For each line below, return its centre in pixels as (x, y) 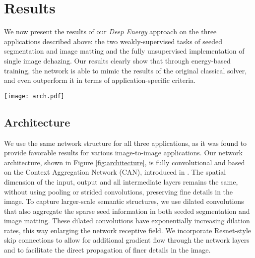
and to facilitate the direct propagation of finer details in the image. (107, 250)
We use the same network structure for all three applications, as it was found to (126, 143)
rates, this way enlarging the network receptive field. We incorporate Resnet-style (128, 230)
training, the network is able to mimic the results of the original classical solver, (126, 70)
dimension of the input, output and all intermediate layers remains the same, (121, 181)
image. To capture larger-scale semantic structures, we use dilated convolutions (124, 201)
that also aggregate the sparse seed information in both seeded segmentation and (127, 211)
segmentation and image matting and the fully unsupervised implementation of (124, 51)
